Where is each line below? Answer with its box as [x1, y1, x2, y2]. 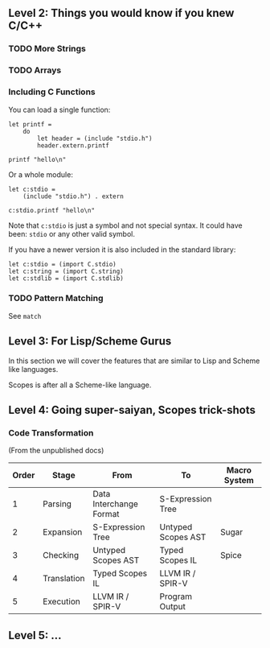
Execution [43, 596, 80, 607]
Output [159, 601, 186, 613]
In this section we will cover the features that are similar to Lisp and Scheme [8, 356, 260, 365]
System [223, 475, 255, 486]
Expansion [43, 526, 83, 538]
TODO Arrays [8, 64, 62, 76]
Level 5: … [8, 628, 62, 642]
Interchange [92, 498, 139, 510]
